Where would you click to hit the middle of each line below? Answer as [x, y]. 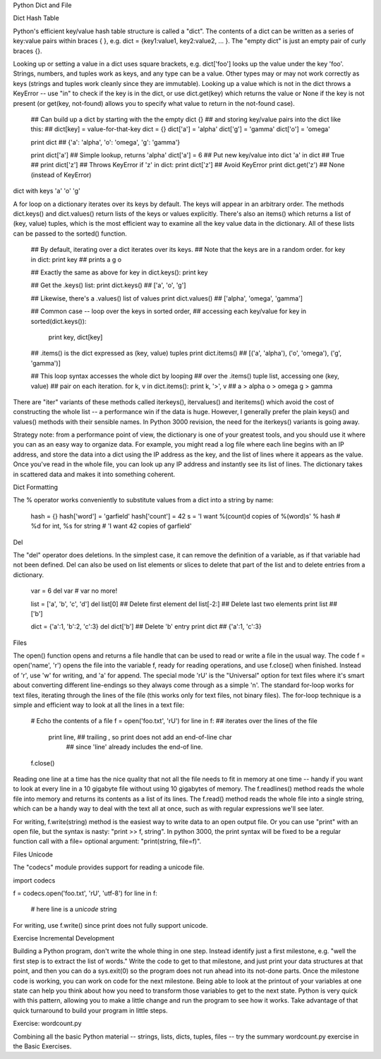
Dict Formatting [36, 488]
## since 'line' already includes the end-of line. [134, 747]
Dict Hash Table [36, 18]
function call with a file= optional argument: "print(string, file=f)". [107, 841]
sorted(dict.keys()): [59, 321]
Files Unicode [33, 854]
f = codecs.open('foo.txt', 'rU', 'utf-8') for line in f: [85, 893]
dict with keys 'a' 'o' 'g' [47, 191]
